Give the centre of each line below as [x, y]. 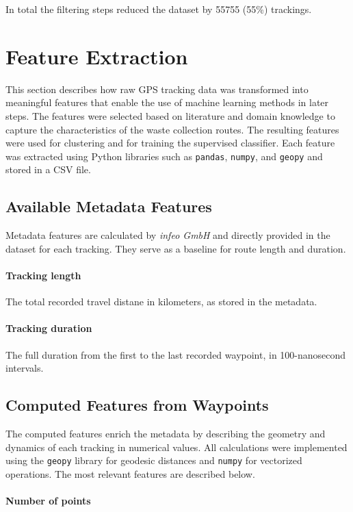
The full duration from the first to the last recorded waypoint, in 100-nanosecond [176, 354]
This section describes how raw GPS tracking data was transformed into [157, 89]
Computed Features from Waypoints [137, 405]
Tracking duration [49, 328]
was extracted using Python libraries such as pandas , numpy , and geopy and [164, 156]
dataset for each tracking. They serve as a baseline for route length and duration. [176, 248]
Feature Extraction [97, 56]
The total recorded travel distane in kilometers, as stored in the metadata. [161, 302]
